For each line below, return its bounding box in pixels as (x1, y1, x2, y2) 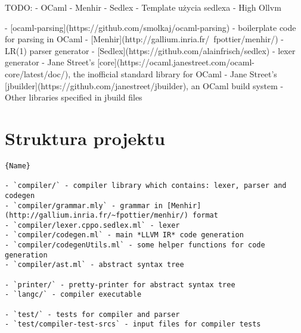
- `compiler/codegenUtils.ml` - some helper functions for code (5, 241, 265, 250)
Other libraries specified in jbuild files (5, 91, 142, 103)
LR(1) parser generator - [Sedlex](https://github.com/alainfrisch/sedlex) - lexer (5, 44, 296, 56)
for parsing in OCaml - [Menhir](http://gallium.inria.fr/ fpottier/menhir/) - (5, 33, 284, 45)
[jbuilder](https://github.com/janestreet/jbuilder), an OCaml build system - (5, 79, 284, 92)
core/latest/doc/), (5, 67, 71, 80)
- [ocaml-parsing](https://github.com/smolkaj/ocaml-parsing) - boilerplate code (5, 21, 296, 33)
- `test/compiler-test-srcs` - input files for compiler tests (5, 320, 261, 329)
